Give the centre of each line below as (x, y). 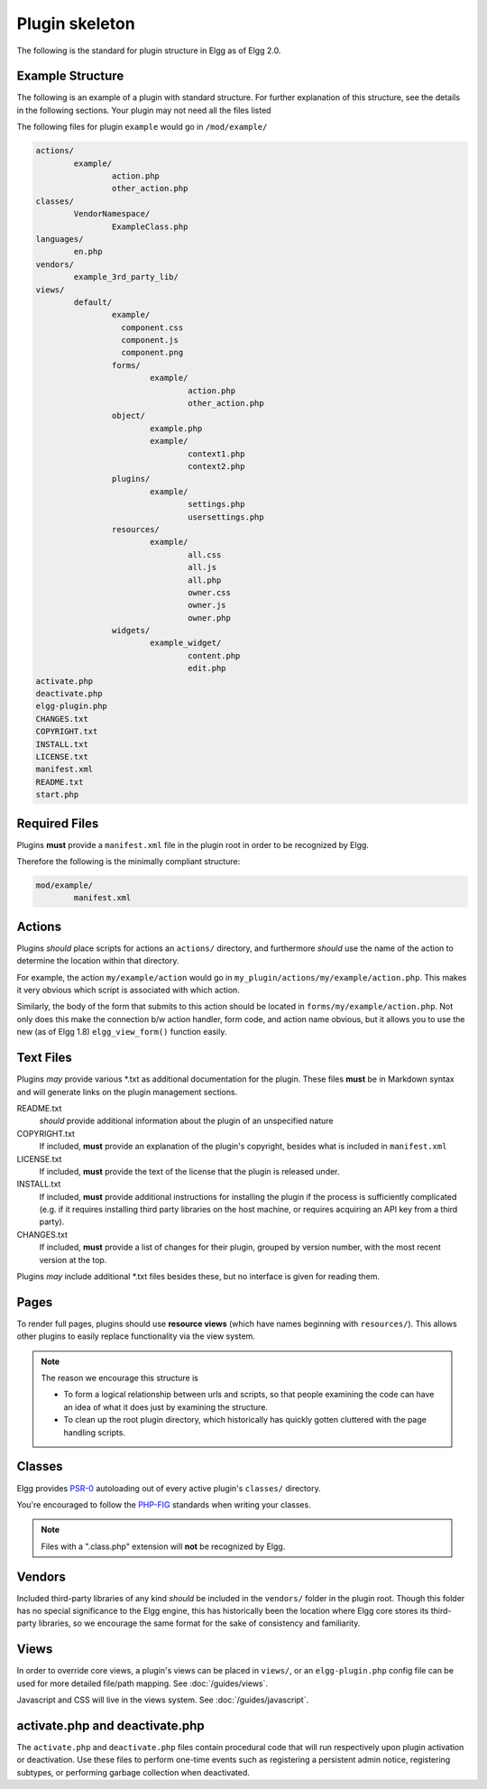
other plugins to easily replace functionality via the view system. (136, 1336)
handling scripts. (95, 1432)
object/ (129, 416)
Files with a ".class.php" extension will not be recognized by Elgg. (163, 1546)
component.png (152, 353)
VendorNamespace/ (112, 214)
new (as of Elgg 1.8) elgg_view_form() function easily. (122, 1032)
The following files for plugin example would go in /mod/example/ (142, 127)
